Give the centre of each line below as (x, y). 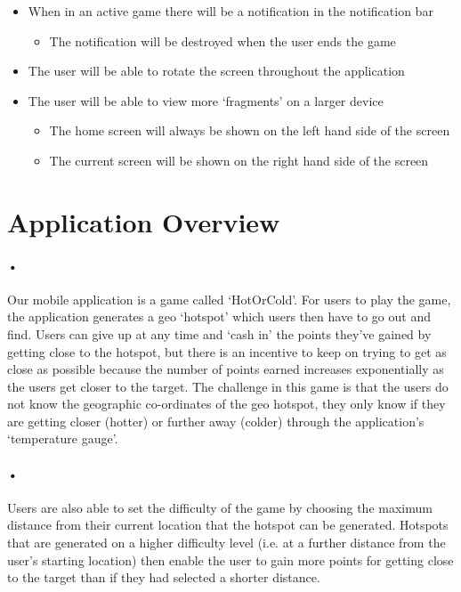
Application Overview (144, 221)
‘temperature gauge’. (63, 438)
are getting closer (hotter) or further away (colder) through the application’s (216, 421)
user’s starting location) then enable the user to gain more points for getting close (230, 560)
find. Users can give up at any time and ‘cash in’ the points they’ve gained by (219, 333)
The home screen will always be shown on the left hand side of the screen (250, 130)
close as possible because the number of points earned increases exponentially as (226, 369)
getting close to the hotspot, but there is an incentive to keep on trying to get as (227, 351)
